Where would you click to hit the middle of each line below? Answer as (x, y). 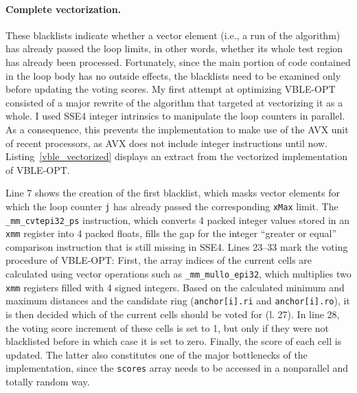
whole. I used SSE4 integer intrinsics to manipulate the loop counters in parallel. (175, 116)
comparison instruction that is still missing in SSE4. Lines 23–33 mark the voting (177, 246)
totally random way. (48, 382)
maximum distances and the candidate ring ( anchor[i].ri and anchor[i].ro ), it (178, 301)
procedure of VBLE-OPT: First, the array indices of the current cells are (159, 260)
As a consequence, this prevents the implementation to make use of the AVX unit (177, 129)
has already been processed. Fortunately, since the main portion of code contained (178, 61)
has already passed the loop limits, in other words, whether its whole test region (174, 48)
